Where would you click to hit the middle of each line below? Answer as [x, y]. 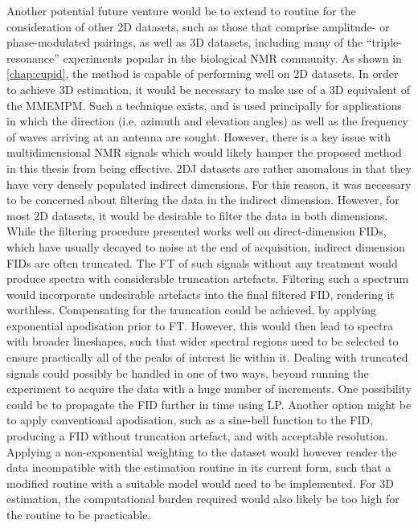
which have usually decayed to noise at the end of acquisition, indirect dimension [206, 246]
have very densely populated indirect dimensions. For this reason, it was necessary [209, 184]
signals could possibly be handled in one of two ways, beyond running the [188, 372]
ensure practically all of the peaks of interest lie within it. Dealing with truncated [207, 357]
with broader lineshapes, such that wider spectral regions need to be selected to [203, 341]
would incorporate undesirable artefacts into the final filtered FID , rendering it [201, 294]
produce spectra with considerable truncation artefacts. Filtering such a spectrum [208, 278]
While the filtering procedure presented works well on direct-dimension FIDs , [197, 231]
